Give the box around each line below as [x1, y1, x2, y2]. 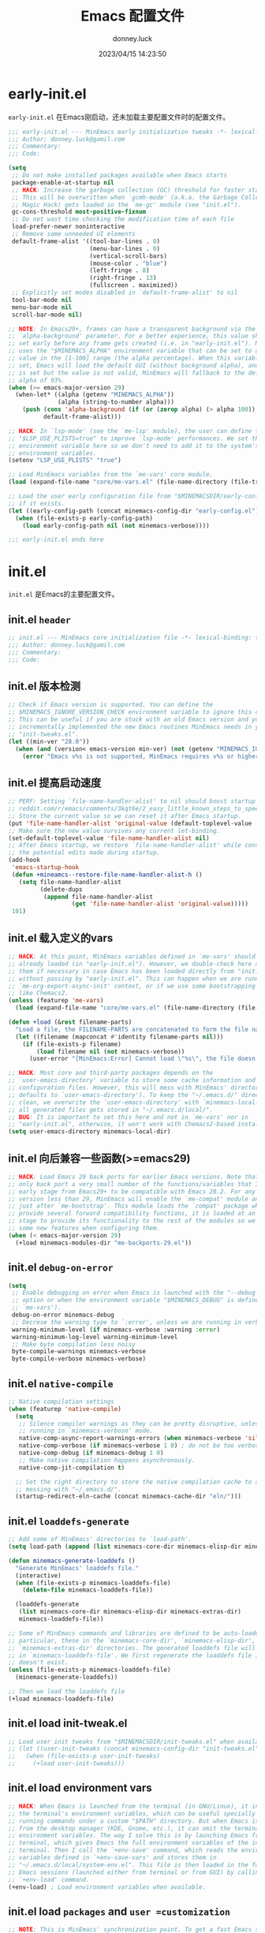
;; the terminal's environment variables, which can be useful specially [8, 1809, 256, 1818]
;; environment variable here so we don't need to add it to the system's [8, 442, 259, 450]
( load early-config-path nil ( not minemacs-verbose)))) [22, 521, 211, 529]
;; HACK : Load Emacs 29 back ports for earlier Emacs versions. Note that [8, 1173, 259, 1181]
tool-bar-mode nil [11, 296, 73, 304]
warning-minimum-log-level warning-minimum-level [11, 1333, 178, 1341]
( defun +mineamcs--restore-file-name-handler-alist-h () [11, 871, 203, 879]
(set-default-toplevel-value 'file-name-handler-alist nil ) [8, 834, 211, 842]
